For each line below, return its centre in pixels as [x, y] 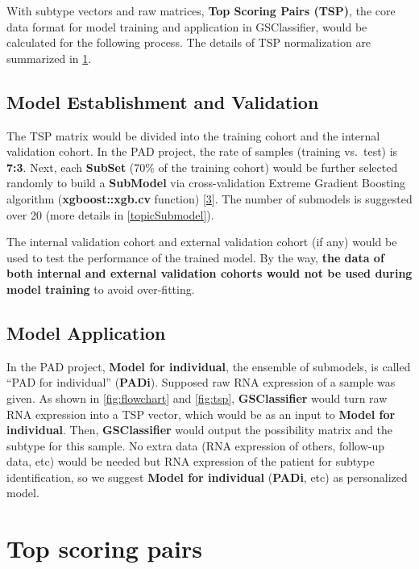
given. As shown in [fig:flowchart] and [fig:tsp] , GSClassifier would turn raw [197, 397]
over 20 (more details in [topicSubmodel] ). [110, 214]
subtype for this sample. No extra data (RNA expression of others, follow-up [196, 445]
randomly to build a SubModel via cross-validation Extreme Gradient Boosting [206, 183]
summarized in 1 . [49, 58]
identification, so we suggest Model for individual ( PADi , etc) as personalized [207, 477]
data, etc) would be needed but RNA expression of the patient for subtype [191, 461]
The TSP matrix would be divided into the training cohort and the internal [193, 135]
